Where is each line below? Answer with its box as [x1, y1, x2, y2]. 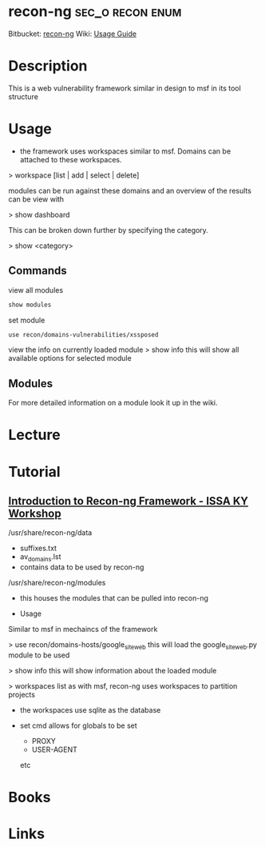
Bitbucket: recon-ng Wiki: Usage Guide [8, 29, 137, 38]
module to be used [8, 650, 70, 660]
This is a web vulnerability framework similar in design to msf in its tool [8, 83, 241, 93]
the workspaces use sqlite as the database [19, 705, 161, 714]
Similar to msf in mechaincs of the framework [8, 625, 158, 634]
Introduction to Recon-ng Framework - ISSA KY [8, 494, 249, 508]
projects [8, 689, 36, 699]
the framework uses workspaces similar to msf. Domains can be [19, 146, 231, 156]
